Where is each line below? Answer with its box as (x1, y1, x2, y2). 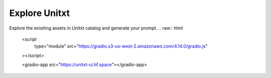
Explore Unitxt (9, 7, 70, 18)
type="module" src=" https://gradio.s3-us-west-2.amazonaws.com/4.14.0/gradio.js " (34, 43, 208, 49)
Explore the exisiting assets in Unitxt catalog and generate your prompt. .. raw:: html (9, 25, 183, 31)
